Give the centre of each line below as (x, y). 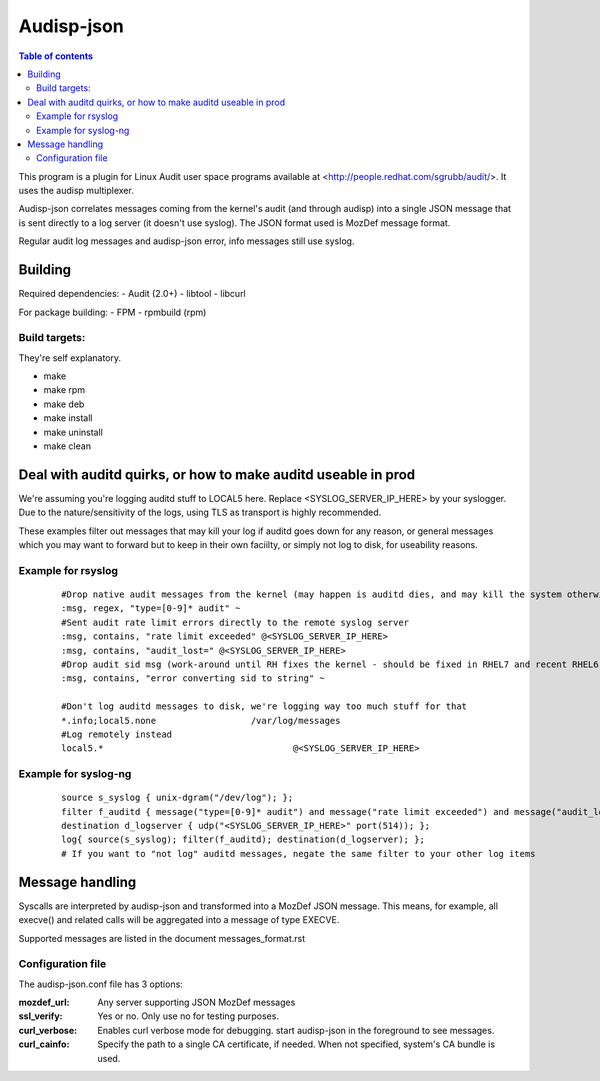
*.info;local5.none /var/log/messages (201, 720)
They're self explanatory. (70, 357)
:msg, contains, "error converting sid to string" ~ (193, 678)
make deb (64, 404)
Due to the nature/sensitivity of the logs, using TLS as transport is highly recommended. (200, 512)
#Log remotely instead (117, 734)
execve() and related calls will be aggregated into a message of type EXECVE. (179, 920)
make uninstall (73, 432)
